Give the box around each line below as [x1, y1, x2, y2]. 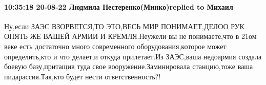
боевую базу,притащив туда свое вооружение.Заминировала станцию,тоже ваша [4, 61, 253, 72]
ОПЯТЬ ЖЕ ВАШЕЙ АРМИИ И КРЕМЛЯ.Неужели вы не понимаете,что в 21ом [4, 31, 257, 41]
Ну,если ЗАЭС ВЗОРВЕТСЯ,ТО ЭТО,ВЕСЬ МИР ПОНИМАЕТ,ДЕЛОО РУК [4, 20, 244, 31]
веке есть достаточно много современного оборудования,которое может [4, 40, 227, 51]
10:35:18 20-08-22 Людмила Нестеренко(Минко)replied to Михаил [4, 1, 233, 12]
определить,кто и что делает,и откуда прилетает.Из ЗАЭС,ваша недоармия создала [4, 51, 262, 61]
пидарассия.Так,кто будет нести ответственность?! [4, 71, 161, 81]
